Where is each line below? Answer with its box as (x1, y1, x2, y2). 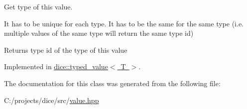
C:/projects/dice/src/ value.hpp (4, 95, 99, 105)
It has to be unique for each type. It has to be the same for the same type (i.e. (4, 18, 244, 28)
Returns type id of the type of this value (4, 44, 127, 55)
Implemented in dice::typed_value (4, 61, 108, 72)
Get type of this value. (4, 1, 73, 11)
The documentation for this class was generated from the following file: (4, 78, 221, 88)
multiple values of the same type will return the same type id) (4, 28, 194, 38)
